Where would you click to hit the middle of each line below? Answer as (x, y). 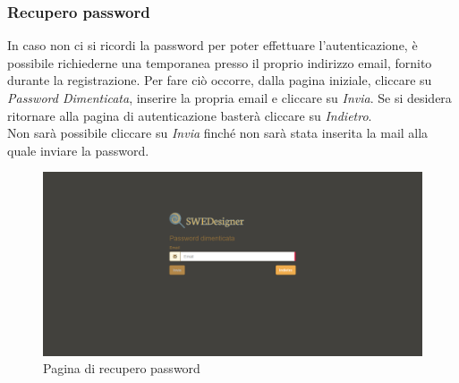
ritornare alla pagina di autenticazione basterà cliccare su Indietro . (190, 115)
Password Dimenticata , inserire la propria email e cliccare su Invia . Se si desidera (229, 98)
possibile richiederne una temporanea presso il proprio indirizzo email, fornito (220, 62)
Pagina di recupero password (122, 368)
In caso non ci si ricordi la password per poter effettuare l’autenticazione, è (212, 45)
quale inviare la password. (78, 150)
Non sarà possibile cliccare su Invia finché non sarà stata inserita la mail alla (218, 133)
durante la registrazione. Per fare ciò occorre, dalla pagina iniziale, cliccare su (220, 80)
